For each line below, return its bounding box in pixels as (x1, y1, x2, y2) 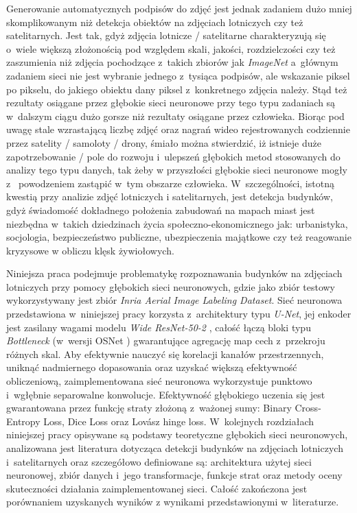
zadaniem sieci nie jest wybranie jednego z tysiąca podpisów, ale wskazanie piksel (6, 68, 350, 82)
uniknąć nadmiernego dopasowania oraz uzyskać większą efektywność (6, 360, 297, 374)
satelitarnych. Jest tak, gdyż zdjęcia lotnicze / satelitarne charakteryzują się (6, 28, 326, 43)
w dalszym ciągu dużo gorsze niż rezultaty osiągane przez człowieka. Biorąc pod (6, 108, 345, 123)
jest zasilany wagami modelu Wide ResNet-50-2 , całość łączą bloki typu (6, 320, 311, 334)
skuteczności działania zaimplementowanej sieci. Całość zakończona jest (6, 481, 308, 495)
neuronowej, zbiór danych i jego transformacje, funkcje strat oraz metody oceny (6, 468, 343, 482)
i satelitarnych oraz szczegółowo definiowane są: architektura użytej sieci (6, 454, 312, 468)
